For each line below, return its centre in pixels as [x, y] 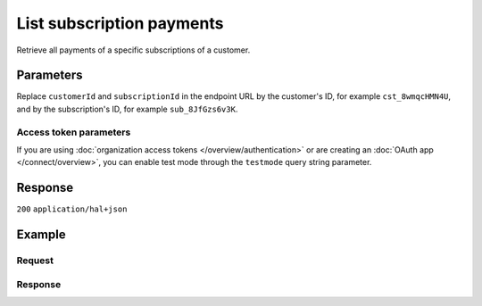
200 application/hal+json [72, 209]
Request [35, 261]
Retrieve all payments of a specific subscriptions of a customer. [133, 50]
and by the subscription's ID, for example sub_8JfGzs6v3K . [127, 109]
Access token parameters [74, 132]
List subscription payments [120, 23]
